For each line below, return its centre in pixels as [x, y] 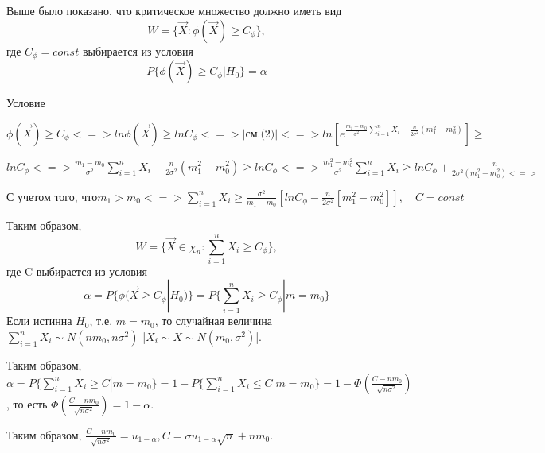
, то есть [27, 403]
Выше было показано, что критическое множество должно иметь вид [174, 10]
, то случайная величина [214, 321]
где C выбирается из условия [77, 271]
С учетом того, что [52, 197]
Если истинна [39, 321]
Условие [26, 103]
